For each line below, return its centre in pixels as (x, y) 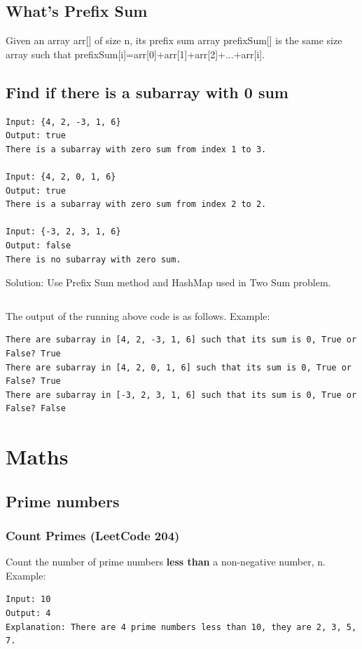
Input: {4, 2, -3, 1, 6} (63, 122)
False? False (36, 409)
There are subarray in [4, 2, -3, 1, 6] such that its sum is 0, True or (181, 340)
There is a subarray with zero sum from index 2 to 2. (136, 205)
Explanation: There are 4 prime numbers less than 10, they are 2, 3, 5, (181, 627)
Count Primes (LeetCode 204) (93, 535)
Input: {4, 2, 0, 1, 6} (61, 176)
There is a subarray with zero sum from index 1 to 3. (136, 149)
